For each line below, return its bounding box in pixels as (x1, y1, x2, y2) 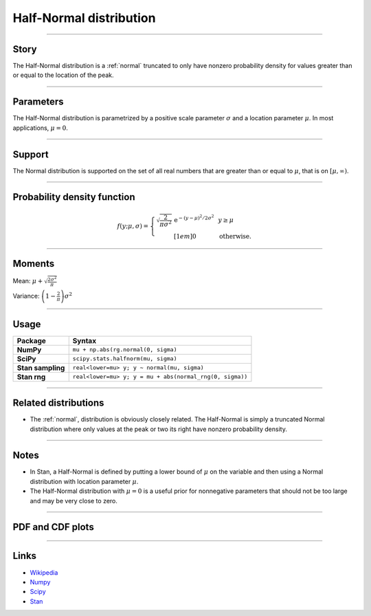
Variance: (12, 292, 40, 300)
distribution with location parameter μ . (30, 477, 139, 485)
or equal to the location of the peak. (12, 71, 114, 79)
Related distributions (12, 397, 104, 409)
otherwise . (218, 232, 252, 241)
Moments (12, 258, 55, 269)
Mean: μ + (12, 277, 43, 285)
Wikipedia (30, 568, 58, 577)
